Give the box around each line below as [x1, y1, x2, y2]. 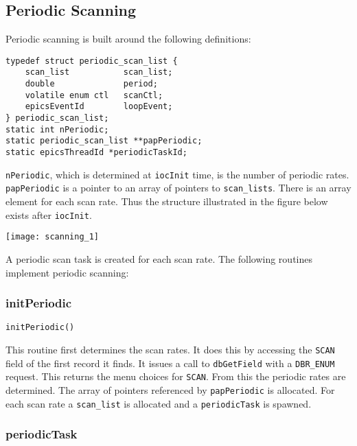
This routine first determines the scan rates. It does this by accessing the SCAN [5, 342, 335, 356]
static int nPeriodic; [5, 124, 109, 134]
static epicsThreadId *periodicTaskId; [5, 148, 187, 158]
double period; [25, 79, 158, 89]
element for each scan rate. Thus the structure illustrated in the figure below [5, 194, 328, 209]
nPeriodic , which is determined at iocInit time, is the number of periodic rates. [5, 167, 349, 181]
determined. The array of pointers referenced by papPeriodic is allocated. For [5, 382, 335, 397]
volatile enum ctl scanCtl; [25, 90, 163, 100]
